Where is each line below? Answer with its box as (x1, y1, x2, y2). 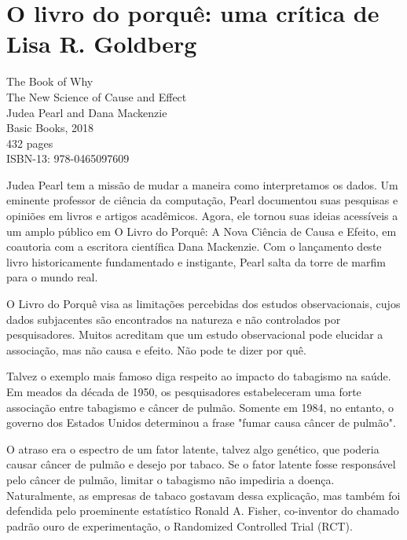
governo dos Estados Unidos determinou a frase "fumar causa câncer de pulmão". (6, 414, 396, 431)
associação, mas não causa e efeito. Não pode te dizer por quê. (6, 341, 306, 358)
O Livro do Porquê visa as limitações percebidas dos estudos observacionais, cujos (6, 296, 401, 312)
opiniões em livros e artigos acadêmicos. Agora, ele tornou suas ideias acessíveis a (6, 208, 398, 224)
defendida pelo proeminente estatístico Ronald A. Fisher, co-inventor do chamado (6, 502, 399, 519)
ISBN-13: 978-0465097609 (6, 150, 130, 167)
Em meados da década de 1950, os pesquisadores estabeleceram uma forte (6, 384, 361, 399)
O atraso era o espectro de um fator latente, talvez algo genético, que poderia (6, 440, 379, 457)
